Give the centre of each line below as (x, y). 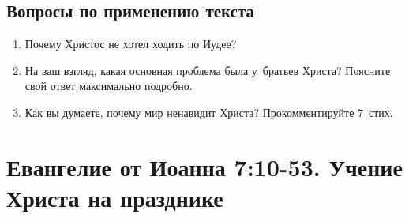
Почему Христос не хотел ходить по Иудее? (131, 44)
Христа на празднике (115, 197)
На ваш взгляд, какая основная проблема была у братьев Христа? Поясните (208, 70)
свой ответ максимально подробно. (109, 86)
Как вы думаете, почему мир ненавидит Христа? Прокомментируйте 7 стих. (209, 112)
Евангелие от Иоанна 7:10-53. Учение (204, 166)
